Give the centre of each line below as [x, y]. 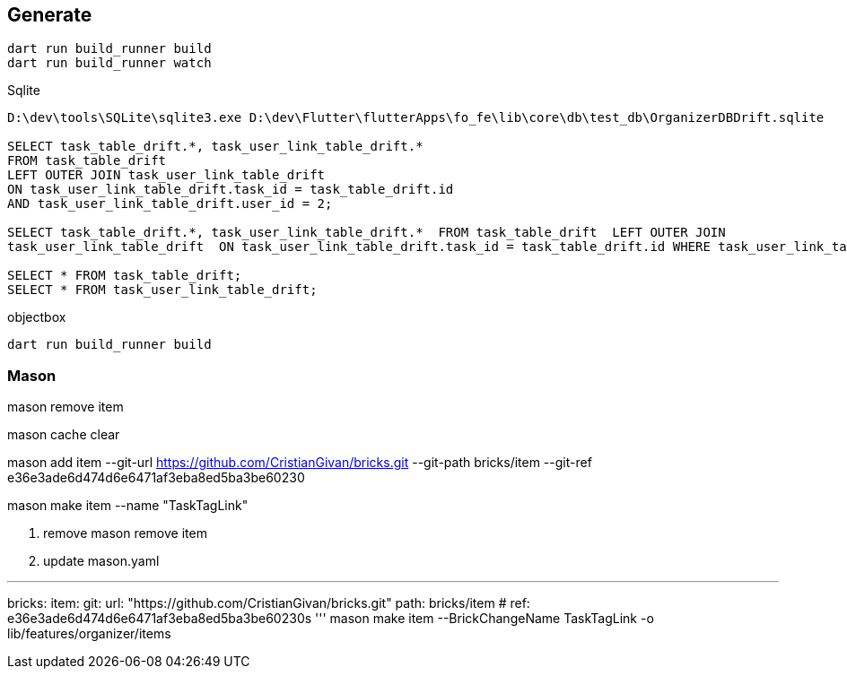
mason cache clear [64, 435]
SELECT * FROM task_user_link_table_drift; [162, 290]
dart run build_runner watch [109, 63]
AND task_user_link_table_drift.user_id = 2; [170, 204]
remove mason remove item [125, 533]
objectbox [37, 317]
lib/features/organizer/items [89, 634]
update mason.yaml [101, 561]
